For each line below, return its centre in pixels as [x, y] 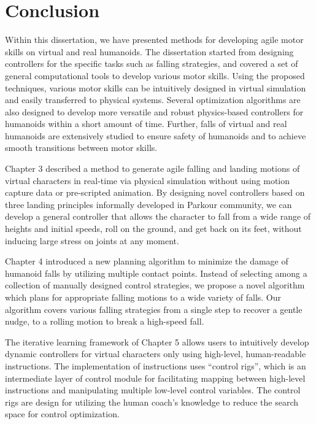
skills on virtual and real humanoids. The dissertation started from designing [149, 51]
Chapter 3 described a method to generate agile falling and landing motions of [152, 168]
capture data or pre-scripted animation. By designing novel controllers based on [155, 192]
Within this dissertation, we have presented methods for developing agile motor [154, 40]
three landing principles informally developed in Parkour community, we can [148, 204]
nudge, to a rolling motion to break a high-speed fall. [105, 321]
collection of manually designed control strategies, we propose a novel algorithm [155, 285]
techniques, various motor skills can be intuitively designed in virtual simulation [156, 87]
